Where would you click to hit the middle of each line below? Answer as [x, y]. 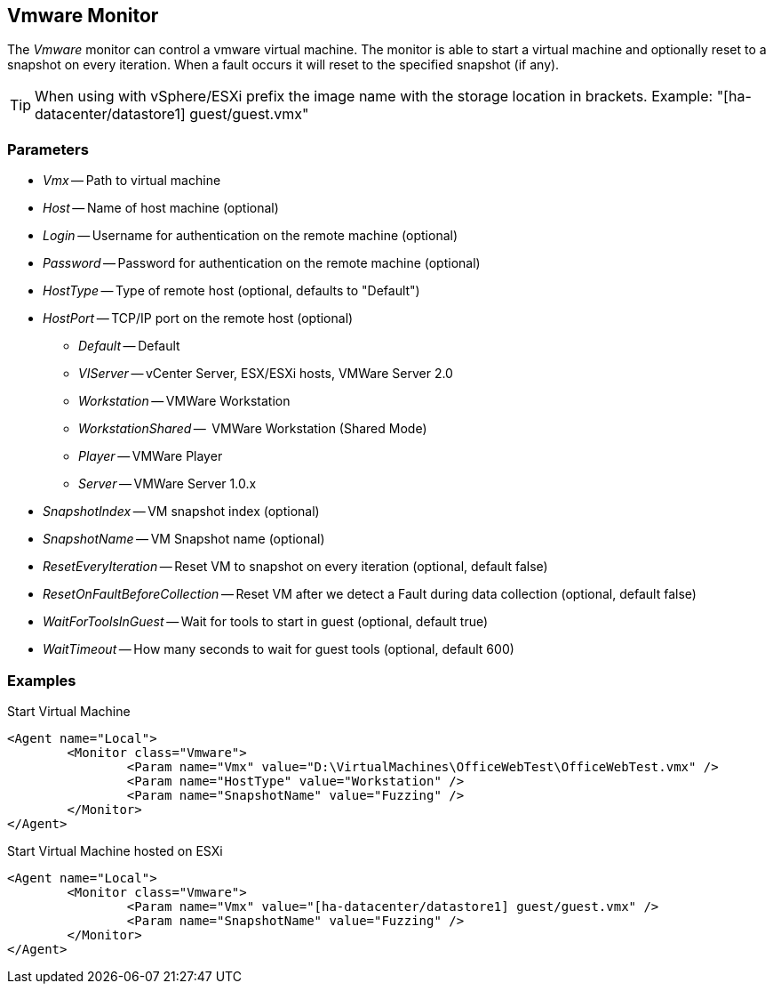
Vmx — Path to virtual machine [132, 181]
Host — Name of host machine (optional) [161, 208]
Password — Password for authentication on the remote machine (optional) [262, 263]
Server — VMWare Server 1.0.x [167, 484]
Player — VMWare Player [151, 456]
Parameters [48, 149]
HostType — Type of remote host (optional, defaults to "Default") [231, 291]
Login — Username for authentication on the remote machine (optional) [251, 236]
